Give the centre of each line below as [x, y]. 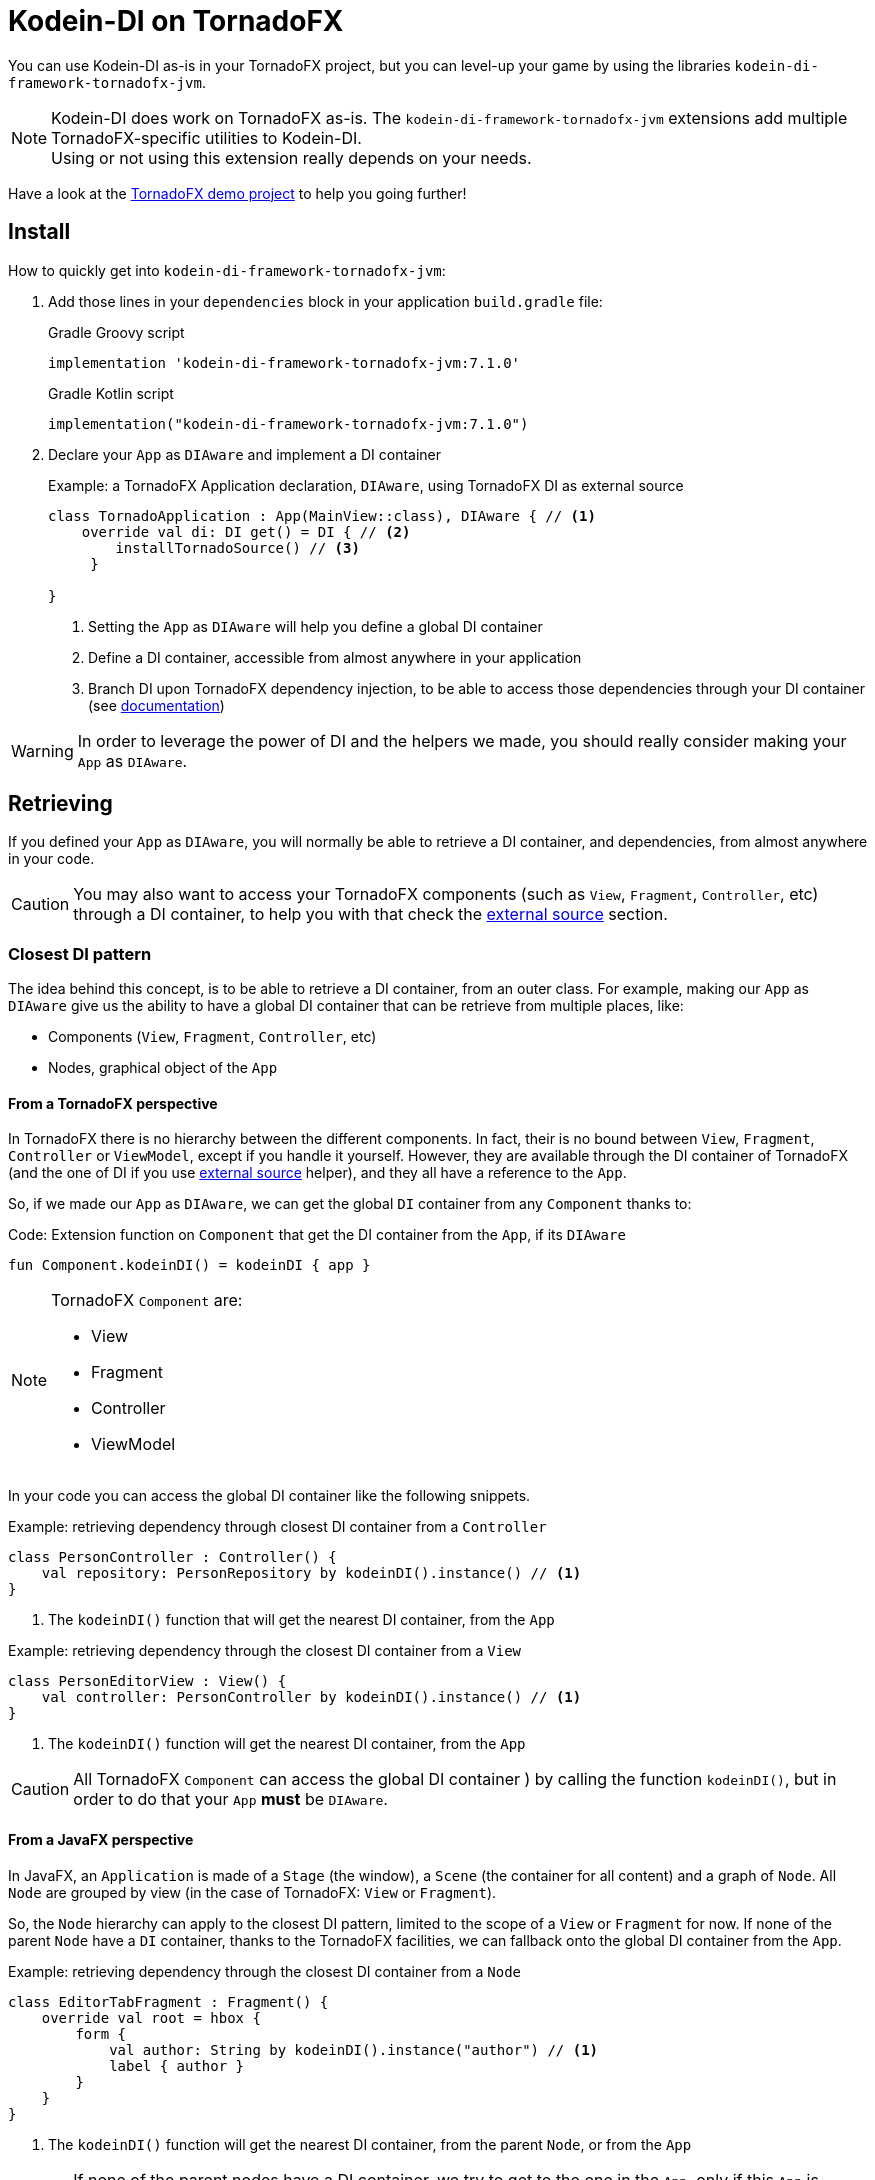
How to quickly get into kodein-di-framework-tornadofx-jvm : [227, 270]
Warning [42, 750]
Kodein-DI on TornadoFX [176, 21]
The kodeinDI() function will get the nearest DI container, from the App [287, 1744]
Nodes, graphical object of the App [163, 1068]
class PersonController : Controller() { [172, 1557]
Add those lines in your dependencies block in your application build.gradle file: [325, 301]
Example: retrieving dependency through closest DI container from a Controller [277, 1527]
